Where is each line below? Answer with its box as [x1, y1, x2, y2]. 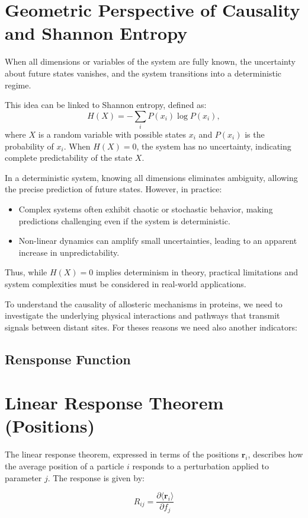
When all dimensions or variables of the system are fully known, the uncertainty [5, 55, 296, 68]
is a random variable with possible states [38, 128, 187, 141]
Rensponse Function [5, 349, 131, 368]
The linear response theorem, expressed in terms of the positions [5, 448, 239, 460]
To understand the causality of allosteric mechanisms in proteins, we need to [5, 297, 283, 310]
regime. [5, 78, 31, 91]
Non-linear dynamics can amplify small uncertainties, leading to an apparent [18, 234, 297, 247]
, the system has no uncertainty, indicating [136, 139, 291, 152]
